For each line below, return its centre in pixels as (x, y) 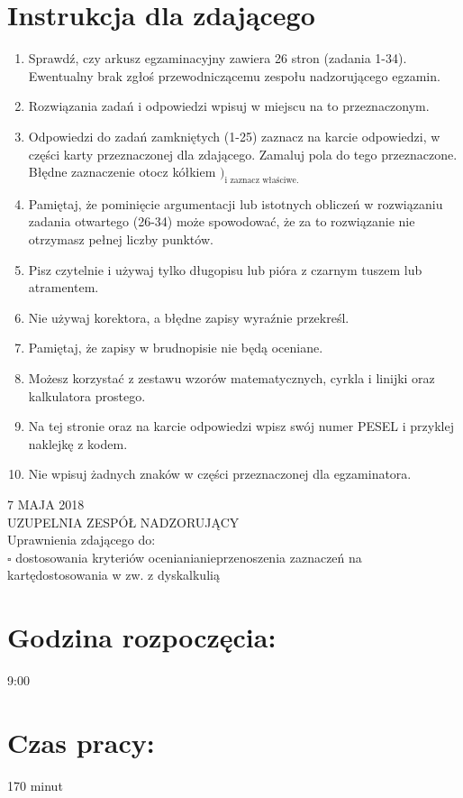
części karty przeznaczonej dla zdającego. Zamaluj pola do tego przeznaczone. (243, 154)
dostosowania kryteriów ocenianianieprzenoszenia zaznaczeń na (189, 557)
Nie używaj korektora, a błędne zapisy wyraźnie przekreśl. (189, 317)
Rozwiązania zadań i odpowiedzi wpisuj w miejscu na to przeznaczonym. (229, 106)
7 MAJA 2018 (46, 504)
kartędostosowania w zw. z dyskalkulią (113, 575)
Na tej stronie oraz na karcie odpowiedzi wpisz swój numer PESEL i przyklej (241, 426)
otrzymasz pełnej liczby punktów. (121, 239)
